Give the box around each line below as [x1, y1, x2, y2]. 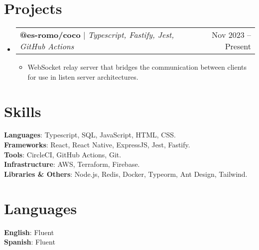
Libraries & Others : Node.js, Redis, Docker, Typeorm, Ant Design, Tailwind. [4, 168, 248, 179]
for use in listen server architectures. [27, 71, 138, 82]
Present [225, 40, 251, 52]
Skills [4, 101, 41, 121]
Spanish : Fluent [4, 237, 55, 247]
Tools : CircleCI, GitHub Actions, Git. [4, 149, 122, 159]
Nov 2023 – [212, 29, 251, 41]
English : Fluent [4, 227, 54, 237]
